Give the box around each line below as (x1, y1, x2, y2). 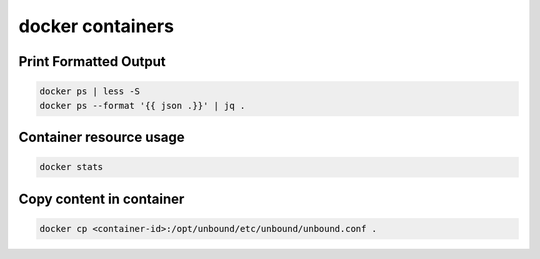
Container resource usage (18, 128, 185, 145)
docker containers (18, 15, 175, 37)
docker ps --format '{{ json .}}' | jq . (39, 100, 246, 111)
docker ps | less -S (39, 86, 140, 97)
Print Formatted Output (18, 53, 166, 70)
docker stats (39, 161, 104, 173)
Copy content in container (18, 190, 185, 207)
